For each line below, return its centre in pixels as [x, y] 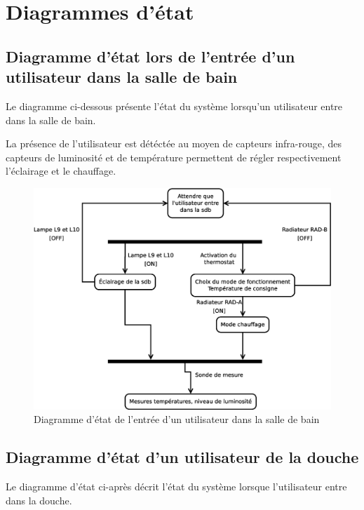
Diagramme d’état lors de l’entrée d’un [150, 56]
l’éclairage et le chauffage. [61, 171]
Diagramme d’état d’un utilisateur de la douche [182, 457]
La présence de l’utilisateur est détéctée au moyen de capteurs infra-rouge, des [174, 143]
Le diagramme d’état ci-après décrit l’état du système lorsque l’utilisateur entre [176, 486]
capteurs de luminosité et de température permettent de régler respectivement [174, 157]
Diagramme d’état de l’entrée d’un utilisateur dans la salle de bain [177, 419]
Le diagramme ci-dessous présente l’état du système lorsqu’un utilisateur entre [174, 106]
